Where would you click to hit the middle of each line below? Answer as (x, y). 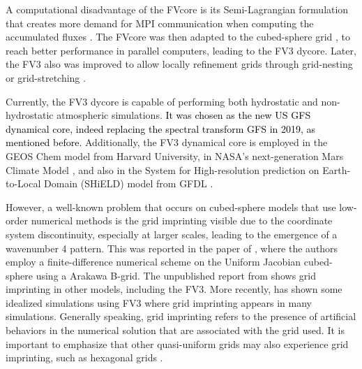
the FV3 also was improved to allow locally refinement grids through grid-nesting (179, 64)
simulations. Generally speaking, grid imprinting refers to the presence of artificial (181, 316)
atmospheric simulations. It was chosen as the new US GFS (184, 115)
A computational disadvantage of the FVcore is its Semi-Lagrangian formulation (177, 9)
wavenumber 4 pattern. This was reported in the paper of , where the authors (172, 248)
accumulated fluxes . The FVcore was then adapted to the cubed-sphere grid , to (178, 37)
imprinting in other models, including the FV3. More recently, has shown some (174, 289)
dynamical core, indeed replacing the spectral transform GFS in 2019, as (161, 128)
